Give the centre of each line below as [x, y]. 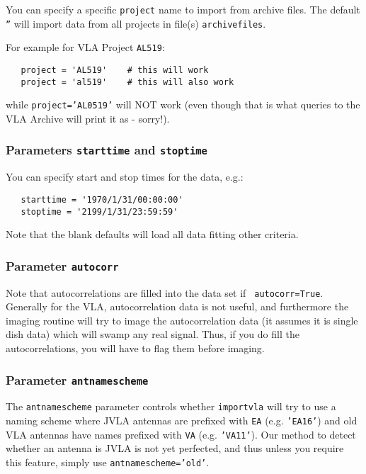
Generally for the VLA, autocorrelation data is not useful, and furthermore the [177, 306]
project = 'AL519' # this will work [115, 70]
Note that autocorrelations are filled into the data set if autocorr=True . [165, 292]
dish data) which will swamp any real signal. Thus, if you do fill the [153, 334]
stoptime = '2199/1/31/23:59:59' [99, 211]
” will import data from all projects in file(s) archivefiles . [136, 23]
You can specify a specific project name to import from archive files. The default [183, 9]
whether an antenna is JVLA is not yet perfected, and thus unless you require [175, 448]
